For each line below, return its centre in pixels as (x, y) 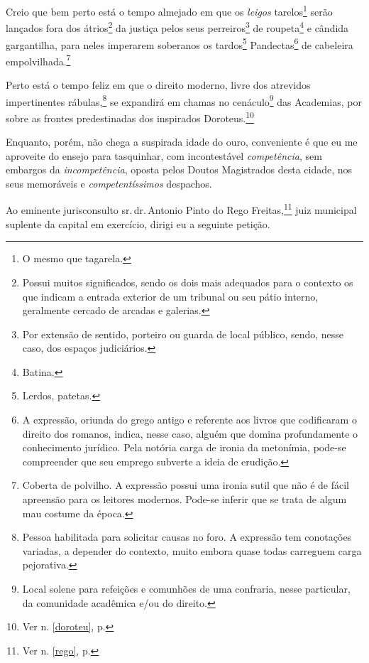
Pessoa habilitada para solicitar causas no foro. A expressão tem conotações (187, 537)
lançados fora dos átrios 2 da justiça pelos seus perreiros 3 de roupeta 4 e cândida (177, 27)
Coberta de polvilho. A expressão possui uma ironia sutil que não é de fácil (186, 485)
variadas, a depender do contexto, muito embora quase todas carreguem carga (192, 550)
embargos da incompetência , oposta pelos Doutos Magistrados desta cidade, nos (179, 169)
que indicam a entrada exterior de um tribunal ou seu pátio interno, (170, 296)
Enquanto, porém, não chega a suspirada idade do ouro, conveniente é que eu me (182, 142)
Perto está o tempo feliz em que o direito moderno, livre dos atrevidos (158, 85)
